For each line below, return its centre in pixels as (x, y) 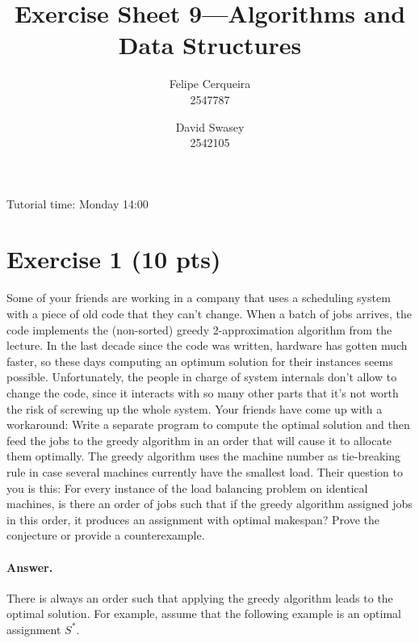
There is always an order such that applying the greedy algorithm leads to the (200, 597)
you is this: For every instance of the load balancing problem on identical (187, 488)
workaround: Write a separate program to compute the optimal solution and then (208, 424)
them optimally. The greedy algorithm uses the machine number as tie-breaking (204, 456)
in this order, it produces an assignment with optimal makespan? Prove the (193, 519)
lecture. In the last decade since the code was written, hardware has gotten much (207, 345)
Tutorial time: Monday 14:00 (78, 203)
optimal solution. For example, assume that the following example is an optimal (204, 614)
